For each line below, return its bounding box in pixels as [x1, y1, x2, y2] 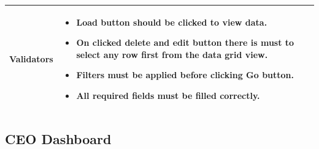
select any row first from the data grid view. [76, 48, 268, 60]
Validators [9, 52, 53, 65]
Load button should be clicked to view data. [76, 15, 267, 28]
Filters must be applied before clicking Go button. [76, 68, 294, 81]
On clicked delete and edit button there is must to [76, 36, 294, 49]
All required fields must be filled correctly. [76, 89, 260, 101]
